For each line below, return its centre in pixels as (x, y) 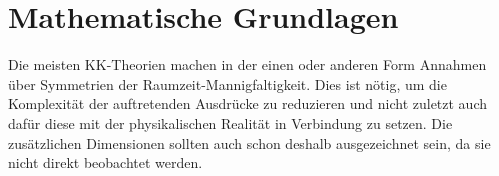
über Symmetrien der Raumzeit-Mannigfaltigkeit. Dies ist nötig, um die (227, 83)
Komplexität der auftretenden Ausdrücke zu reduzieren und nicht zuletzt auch (248, 103)
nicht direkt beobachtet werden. (105, 162)
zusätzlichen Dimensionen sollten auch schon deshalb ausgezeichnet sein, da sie (249, 142)
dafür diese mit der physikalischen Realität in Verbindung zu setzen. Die (230, 122)
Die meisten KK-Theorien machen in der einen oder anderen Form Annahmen (247, 64)
